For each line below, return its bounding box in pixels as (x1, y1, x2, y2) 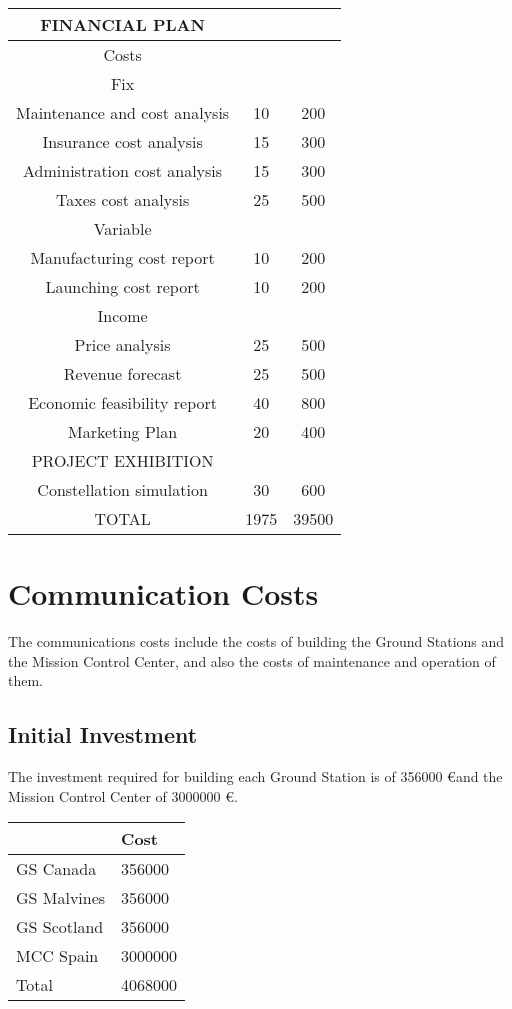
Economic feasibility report (28, 391, 218, 414)
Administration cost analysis (23, 159, 223, 182)
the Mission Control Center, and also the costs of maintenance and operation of (8, 650, 496, 671)
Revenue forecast (63, 362, 182, 385)
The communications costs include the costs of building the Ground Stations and (8, 631, 505, 652)
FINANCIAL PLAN (40, 13, 205, 36)
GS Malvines (16, 886, 106, 910)
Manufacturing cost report (30, 246, 215, 269)
